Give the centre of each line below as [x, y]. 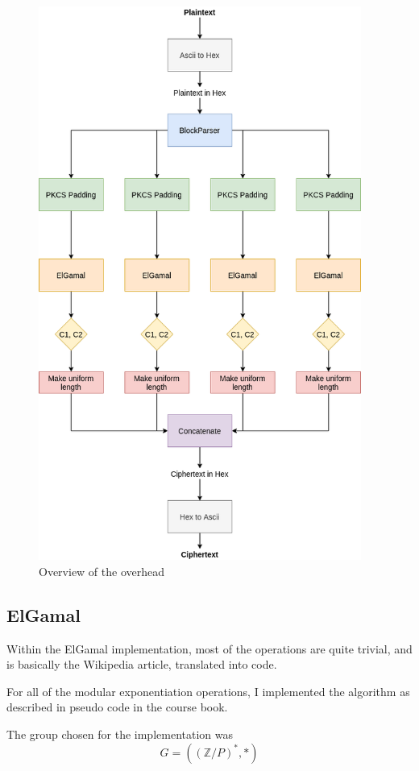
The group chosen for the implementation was [120, 734]
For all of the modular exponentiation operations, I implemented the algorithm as [208, 691]
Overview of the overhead [102, 571]
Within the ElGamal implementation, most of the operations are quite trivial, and [209, 648]
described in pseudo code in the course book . [117, 707]
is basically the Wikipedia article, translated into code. [142, 664]
